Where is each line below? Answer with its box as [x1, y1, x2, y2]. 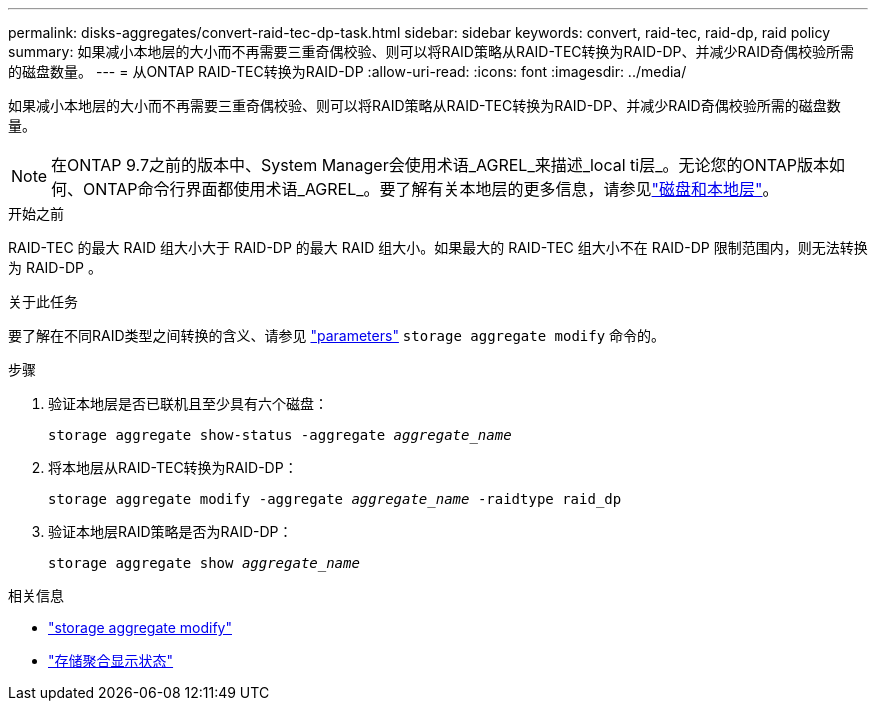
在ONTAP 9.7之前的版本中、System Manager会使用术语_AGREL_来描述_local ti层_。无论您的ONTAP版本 [51, 155, 830, 175]
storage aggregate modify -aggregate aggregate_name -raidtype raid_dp [48, 491, 622, 507]
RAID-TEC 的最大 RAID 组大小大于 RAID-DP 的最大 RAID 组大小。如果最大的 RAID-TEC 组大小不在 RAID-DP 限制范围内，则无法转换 [8, 239, 868, 256]
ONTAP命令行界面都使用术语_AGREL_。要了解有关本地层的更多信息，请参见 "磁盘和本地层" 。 [83, 179, 779, 199]
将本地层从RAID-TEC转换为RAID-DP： [48, 459, 298, 476]
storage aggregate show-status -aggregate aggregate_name [48, 427, 512, 443]
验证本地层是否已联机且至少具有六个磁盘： [48, 395, 328, 412]
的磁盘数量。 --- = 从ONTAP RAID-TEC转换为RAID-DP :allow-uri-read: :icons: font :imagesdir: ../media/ [8, 63, 687, 80]
